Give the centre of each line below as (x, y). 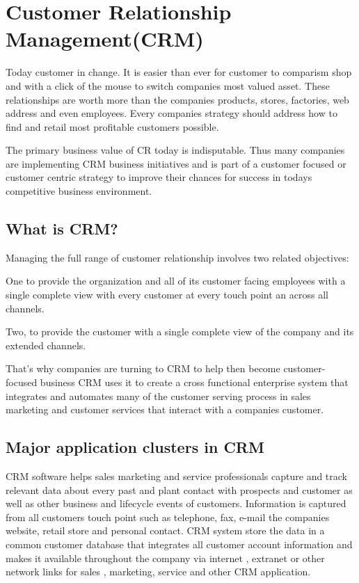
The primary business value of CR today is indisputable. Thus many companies (175, 150)
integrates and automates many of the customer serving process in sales (158, 396)
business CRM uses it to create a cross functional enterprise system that (194, 382)
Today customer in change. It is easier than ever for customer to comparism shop (179, 72)
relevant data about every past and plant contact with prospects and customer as (179, 489)
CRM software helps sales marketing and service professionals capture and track (177, 476)
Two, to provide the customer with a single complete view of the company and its (180, 332)
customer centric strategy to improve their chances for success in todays (159, 177)
